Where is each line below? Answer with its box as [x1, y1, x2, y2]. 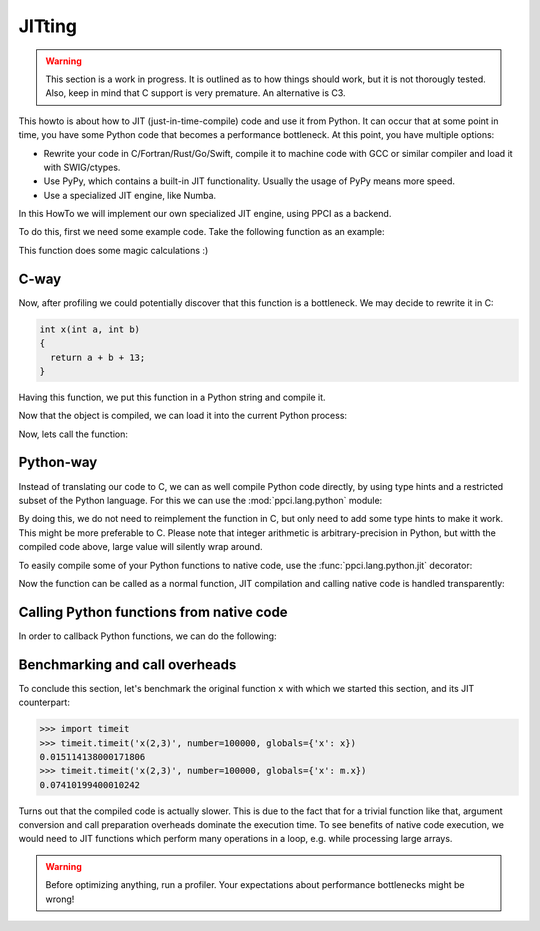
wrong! [45, 893, 75, 905]
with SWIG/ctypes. [43, 161, 121, 173]
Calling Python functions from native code [18, 603, 289, 620]
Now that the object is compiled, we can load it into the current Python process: [18, 410, 348, 422]
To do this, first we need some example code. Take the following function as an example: [18, 226, 385, 238]
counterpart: [18, 696, 70, 709]
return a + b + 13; [50, 351, 146, 363]
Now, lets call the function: [18, 428, 129, 440]
